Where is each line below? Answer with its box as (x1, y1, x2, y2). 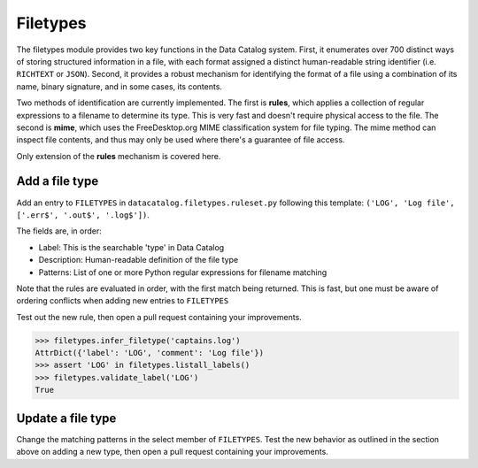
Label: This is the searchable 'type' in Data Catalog (38, 242, 225, 252)
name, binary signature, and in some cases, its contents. (16, 81, 223, 92)
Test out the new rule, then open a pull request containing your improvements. (16, 311, 303, 322)
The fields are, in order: (16, 226, 102, 236)
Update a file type (16, 410, 117, 426)
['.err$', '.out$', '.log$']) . (16, 209, 150, 220)
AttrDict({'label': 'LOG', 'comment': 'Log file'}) (35, 348, 265, 358)
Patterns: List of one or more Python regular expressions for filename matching (38, 266, 328, 278)
